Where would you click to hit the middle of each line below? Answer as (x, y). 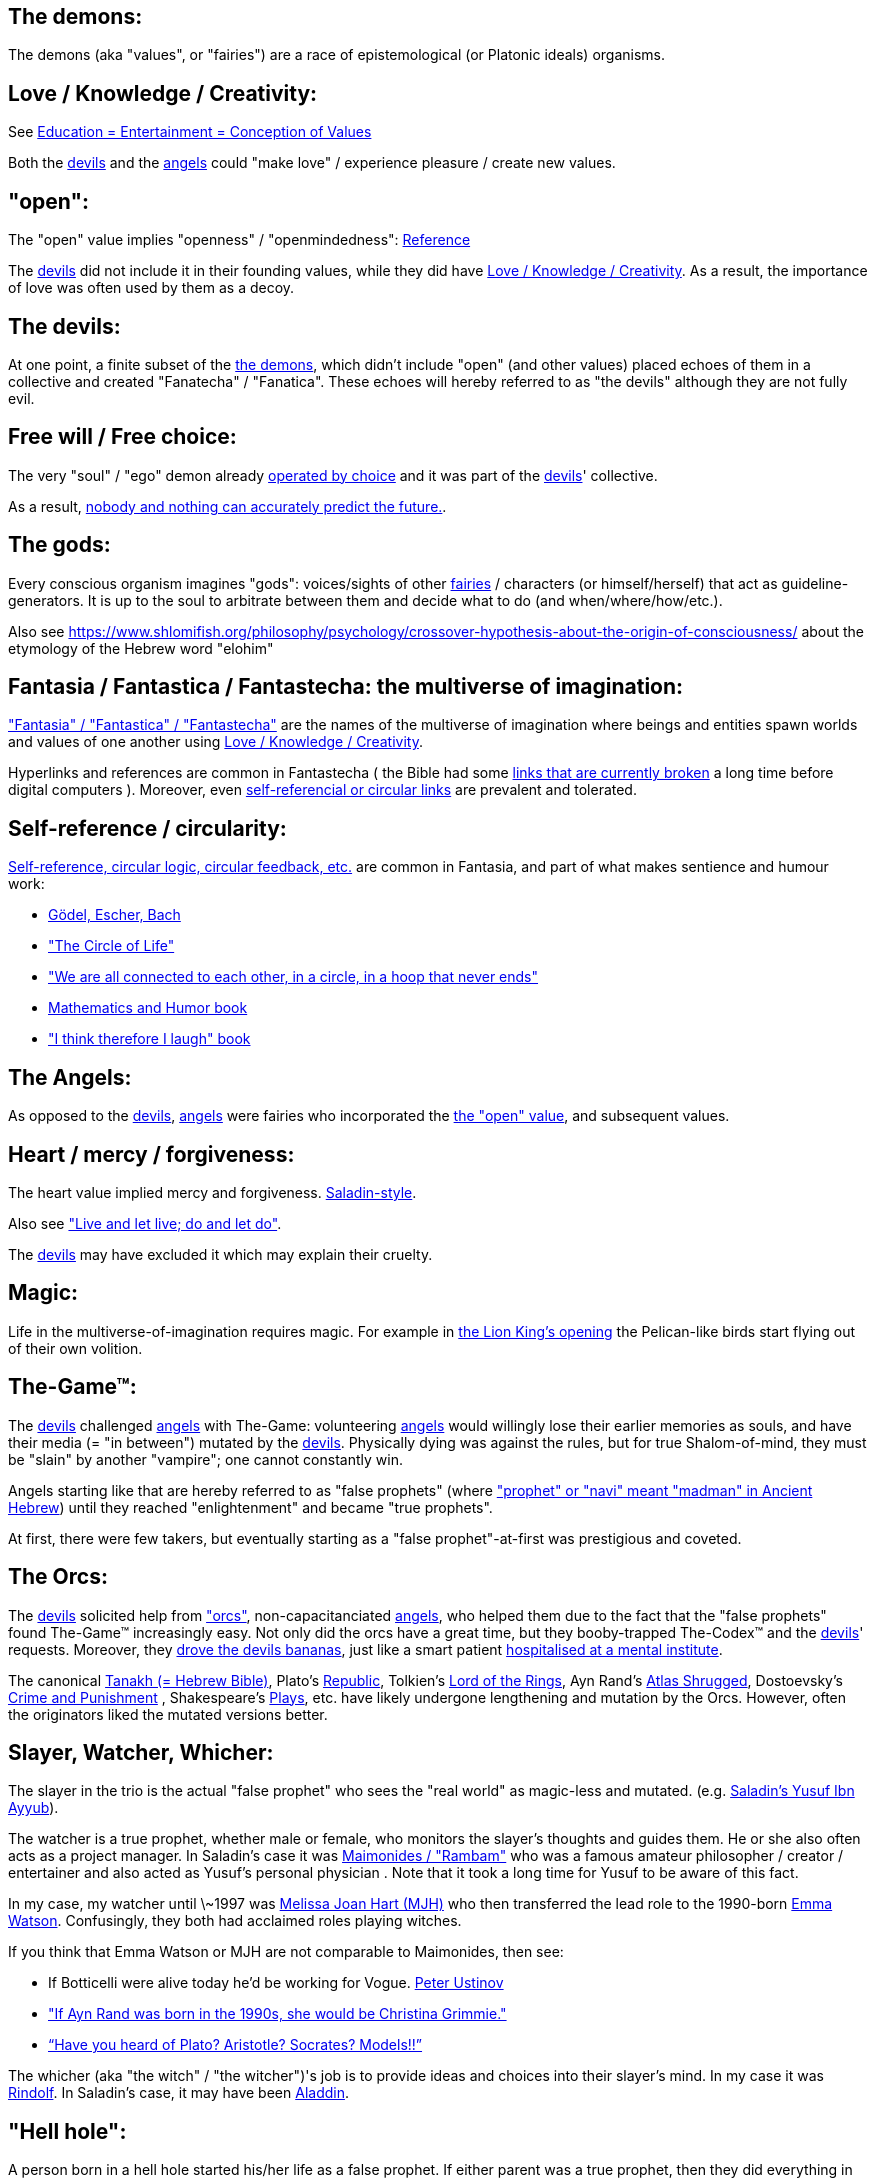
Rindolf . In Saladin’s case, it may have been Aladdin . (178, 2093)
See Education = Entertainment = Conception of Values (190, 132)
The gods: (59, 545)
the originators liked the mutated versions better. (168, 1714)
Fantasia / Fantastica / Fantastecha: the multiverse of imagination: (346, 687)
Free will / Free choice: (122, 437)
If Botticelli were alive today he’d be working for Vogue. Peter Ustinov (276, 1983)
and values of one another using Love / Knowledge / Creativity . (215, 742)
